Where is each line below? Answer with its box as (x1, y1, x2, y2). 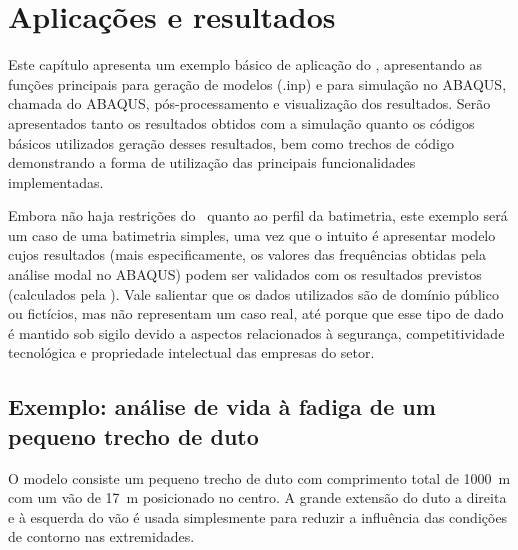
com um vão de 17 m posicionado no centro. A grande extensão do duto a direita (8, 487, 507, 508)
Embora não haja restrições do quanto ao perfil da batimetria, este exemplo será (8, 205, 508, 226)
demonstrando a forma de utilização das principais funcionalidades (8, 152, 416, 173)
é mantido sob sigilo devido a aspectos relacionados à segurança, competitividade (8, 322, 505, 343)
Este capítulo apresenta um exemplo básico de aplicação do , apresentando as (8, 54, 482, 75)
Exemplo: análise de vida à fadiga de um (8, 391, 436, 422)
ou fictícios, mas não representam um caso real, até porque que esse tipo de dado (8, 303, 504, 324)
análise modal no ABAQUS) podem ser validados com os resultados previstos (8, 264, 482, 285)
